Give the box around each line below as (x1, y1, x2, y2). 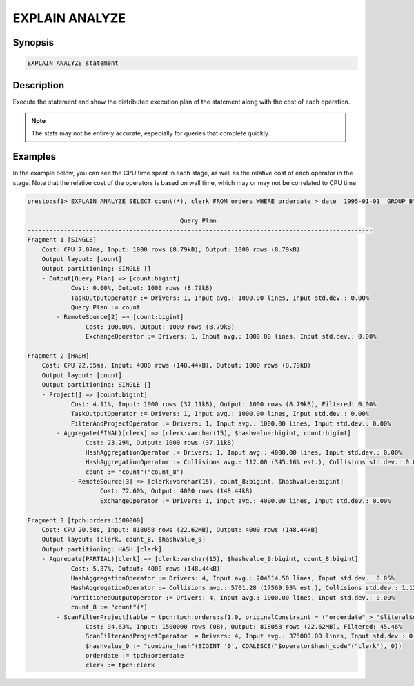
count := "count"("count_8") (85, 468, 184, 476)
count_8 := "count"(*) (70, 603, 148, 611)
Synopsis (12, 37, 55, 48)
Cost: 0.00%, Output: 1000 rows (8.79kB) (70, 284, 213, 292)
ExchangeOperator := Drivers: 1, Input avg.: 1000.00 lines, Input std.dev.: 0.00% (85, 332, 377, 341)
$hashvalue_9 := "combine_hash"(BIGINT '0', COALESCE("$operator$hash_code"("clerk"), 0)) (85, 642, 402, 649)
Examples (12, 151, 57, 162)
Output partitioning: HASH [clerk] (41, 545, 162, 553)
